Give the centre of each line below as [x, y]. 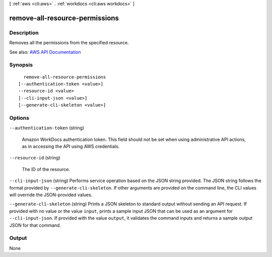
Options [19, 118]
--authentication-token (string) [47, 128]
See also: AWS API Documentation [45, 52]
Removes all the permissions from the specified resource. [69, 43]
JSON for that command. [35, 225]
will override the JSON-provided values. [51, 195]
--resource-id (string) [35, 158]
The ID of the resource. [46, 169]
